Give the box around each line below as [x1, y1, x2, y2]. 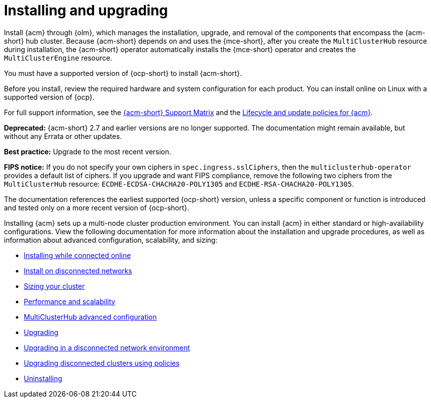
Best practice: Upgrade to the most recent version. [4, 147, 172, 156]
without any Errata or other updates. [4, 132, 122, 140]
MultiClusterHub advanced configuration [24, 312, 157, 321]
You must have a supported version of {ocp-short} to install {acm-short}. [4, 68, 242, 77]
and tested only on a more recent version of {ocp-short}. [4, 203, 189, 212]
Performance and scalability [24, 297, 116, 306]
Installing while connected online [24, 251, 131, 260]
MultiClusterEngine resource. [4, 53, 113, 62]
